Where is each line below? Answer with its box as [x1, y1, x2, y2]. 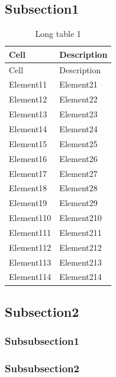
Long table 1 [35, 27, 81, 40]
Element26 [59, 152, 98, 164]
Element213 [59, 256, 102, 268]
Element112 [9, 241, 51, 253]
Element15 [9, 137, 47, 149]
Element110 [9, 211, 51, 224]
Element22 [59, 93, 98, 105]
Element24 [59, 123, 98, 135]
